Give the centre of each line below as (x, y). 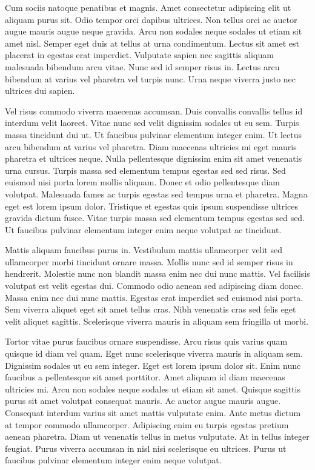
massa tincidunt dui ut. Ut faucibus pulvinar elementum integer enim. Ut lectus (154, 134)
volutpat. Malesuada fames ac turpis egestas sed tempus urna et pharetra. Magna (156, 194)
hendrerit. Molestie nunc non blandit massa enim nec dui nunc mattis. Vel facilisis (157, 273)
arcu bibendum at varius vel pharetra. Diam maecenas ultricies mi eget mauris (151, 146)
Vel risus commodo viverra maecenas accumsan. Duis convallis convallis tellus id (154, 111)
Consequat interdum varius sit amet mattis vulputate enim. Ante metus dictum (153, 412)
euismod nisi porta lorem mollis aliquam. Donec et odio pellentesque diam (143, 182)
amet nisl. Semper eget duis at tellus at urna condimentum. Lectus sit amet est (152, 43)
